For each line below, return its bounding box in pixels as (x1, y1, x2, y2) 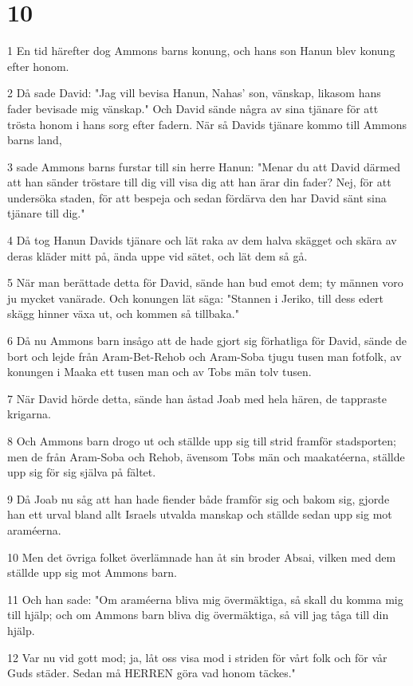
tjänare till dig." (7, 205, 85, 221)
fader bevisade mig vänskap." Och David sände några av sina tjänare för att (7, 100, 379, 116)
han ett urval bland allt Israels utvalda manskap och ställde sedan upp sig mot (7, 506, 392, 523)
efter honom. (7, 57, 69, 74)
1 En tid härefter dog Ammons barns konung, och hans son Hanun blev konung (7, 42, 395, 59)
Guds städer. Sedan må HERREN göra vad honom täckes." (7, 664, 296, 681)
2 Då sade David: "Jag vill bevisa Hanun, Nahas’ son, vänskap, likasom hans (7, 84, 381, 101)
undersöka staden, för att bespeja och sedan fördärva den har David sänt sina (7, 189, 387, 206)
